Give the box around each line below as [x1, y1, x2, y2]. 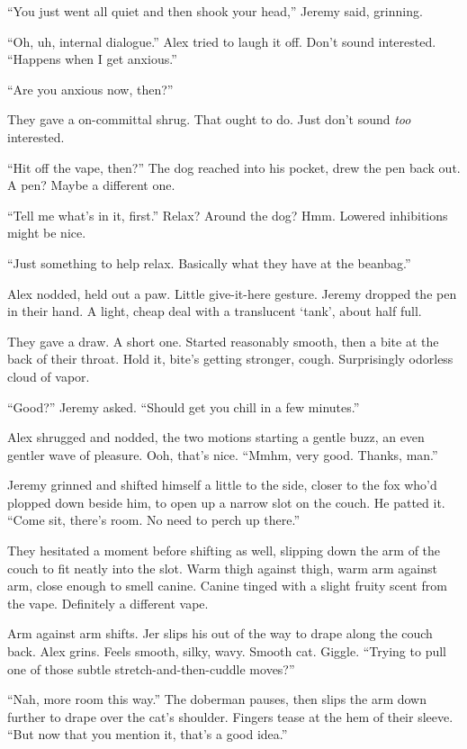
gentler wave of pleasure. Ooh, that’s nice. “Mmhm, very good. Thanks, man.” [7, 445, 438, 464]
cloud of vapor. [7, 366, 90, 385]
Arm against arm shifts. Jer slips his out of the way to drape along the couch [7, 624, 433, 643]
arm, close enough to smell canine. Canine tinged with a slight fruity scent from [7, 576, 447, 595]
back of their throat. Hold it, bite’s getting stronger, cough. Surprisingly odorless [7, 349, 454, 368]
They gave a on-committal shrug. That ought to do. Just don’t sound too [7, 110, 411, 129]
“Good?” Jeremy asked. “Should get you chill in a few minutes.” [7, 397, 360, 416]
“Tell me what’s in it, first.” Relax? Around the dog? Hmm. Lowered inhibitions [7, 205, 448, 224]
